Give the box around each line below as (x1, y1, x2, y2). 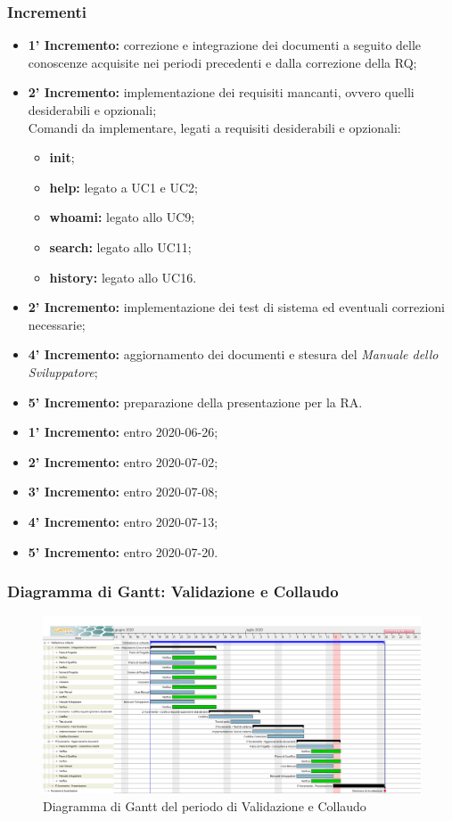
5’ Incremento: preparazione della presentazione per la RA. (28, 392, 363, 411)
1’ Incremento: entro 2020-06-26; (28, 423, 218, 441)
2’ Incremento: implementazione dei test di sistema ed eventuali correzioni (28, 298, 446, 316)
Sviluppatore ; (28, 362, 98, 381)
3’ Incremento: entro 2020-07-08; (28, 482, 218, 501)
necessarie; (28, 315, 86, 333)
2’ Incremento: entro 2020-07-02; (28, 452, 218, 471)
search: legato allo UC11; (49, 237, 192, 256)
